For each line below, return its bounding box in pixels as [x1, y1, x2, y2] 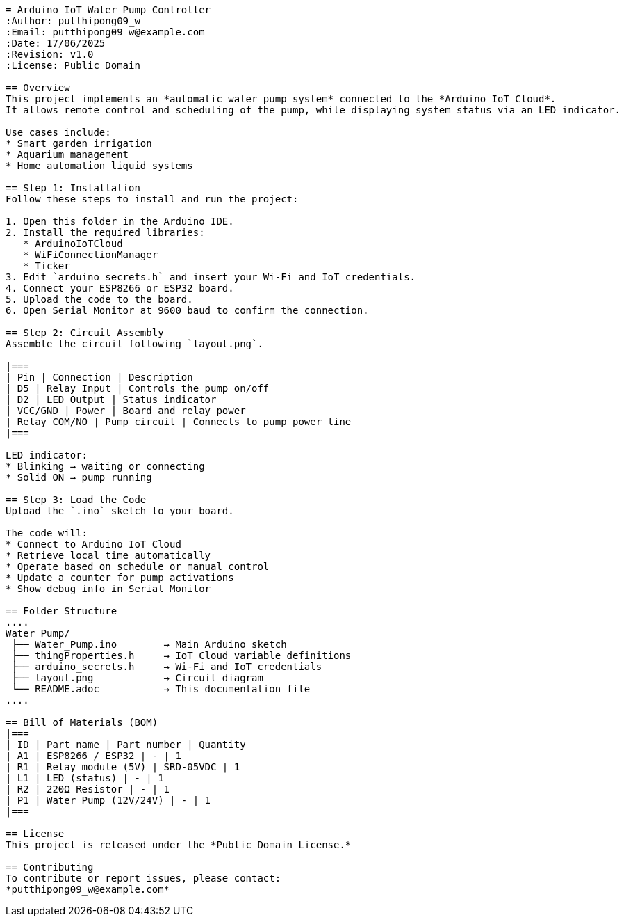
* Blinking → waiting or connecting [6, 461, 205, 472]
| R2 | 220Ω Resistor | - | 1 [6, 784, 170, 795]
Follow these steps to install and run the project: [6, 193, 299, 205]
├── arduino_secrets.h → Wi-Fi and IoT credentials [11, 661, 322, 672]
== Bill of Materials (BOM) [6, 717, 158, 728]
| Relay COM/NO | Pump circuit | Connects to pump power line [6, 416, 352, 427]
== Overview [6, 82, 70, 93]
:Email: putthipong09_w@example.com [6, 26, 205, 38]
